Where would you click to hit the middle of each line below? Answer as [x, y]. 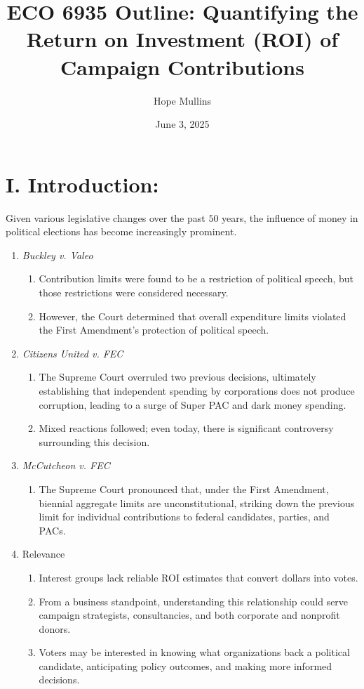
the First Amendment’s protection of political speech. [154, 330]
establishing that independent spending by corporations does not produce [197, 390]
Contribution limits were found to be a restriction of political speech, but [196, 278]
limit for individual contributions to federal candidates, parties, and [184, 517]
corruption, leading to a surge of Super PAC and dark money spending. [193, 404]
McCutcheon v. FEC [66, 465]
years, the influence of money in [290, 217]
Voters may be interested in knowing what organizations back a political [194, 652]
